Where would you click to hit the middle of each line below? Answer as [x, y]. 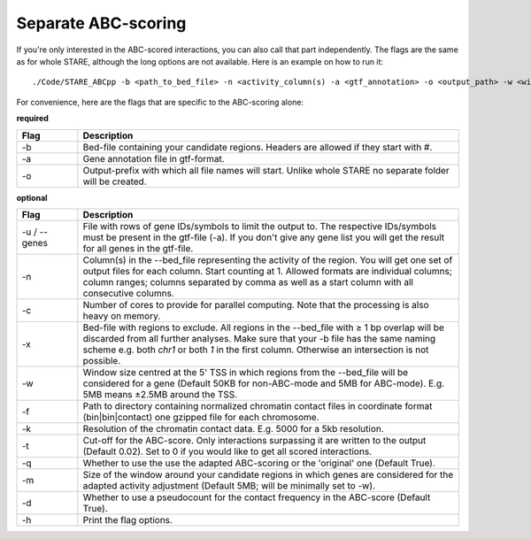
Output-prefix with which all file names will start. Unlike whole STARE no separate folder [266, 170]
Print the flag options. [127, 520]
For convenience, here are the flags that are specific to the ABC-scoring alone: [160, 102]
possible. [102, 360]
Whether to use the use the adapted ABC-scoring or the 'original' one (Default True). [259, 463]
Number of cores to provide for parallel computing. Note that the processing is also [256, 304]
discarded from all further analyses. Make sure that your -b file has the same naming [259, 338]
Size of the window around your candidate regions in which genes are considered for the [268, 474]
